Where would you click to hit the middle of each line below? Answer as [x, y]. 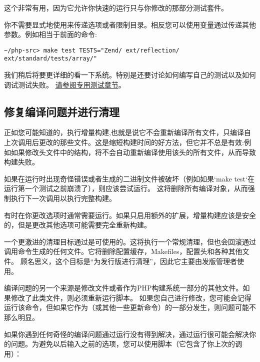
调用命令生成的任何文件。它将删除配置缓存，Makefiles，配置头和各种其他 [123, 251]
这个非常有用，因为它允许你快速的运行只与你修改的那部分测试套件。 [116, 7]
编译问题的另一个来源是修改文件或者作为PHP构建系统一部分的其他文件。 [123, 288]
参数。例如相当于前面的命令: [50, 34]
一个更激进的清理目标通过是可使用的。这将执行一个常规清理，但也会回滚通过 [130, 241]
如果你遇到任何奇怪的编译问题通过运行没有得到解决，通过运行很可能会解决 [126, 334]
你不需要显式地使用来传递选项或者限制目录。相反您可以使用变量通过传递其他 [130, 24]
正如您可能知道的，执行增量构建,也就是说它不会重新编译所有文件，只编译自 [127, 132]
